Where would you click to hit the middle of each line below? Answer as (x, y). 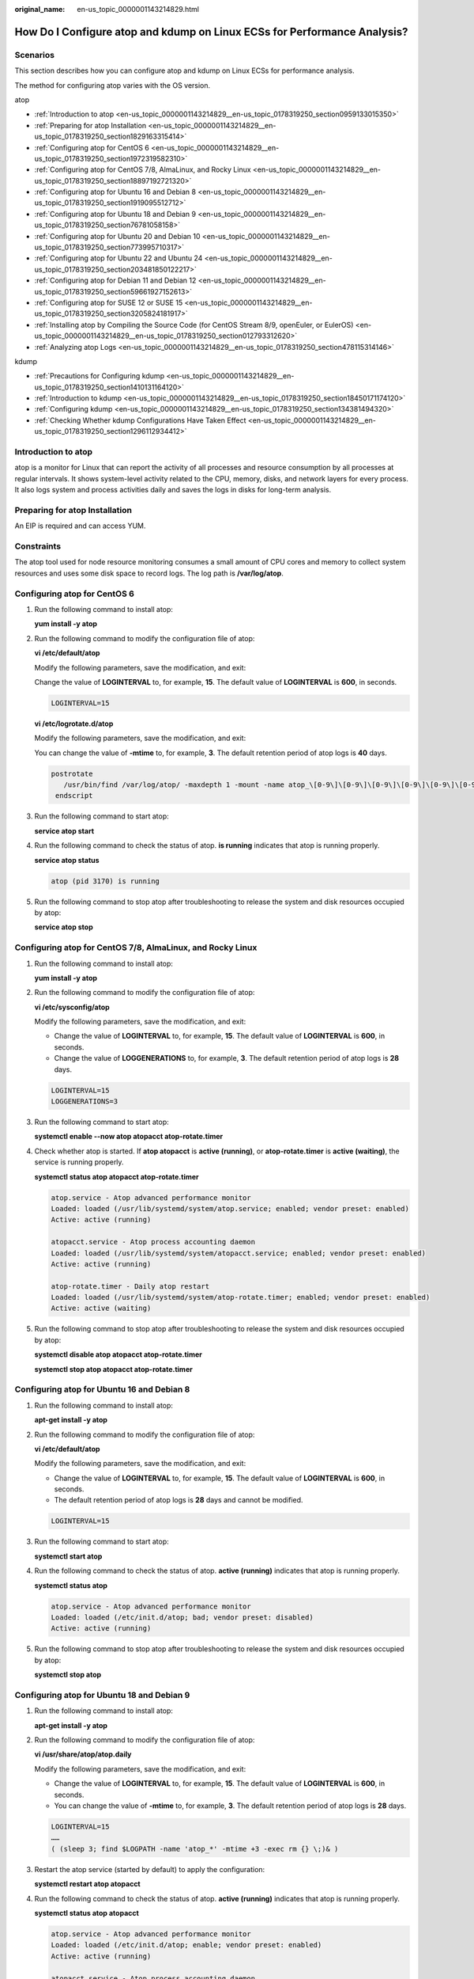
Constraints (38, 546)
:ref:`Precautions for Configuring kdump (100, 376)
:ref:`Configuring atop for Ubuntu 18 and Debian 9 (115, 214)
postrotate (72, 773)
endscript (74, 796)
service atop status (67, 860)
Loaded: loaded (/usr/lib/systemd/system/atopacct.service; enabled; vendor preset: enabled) (239, 1253)
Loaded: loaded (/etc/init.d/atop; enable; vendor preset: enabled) (186, 1945)
